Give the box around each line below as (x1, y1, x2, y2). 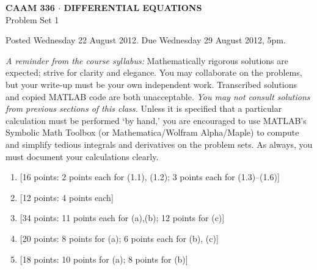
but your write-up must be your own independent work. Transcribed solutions (5, 78, 297, 90)
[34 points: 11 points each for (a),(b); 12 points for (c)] (20, 211, 225, 224)
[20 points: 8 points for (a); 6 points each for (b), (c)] (20, 232, 219, 244)
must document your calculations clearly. (5, 150, 159, 162)
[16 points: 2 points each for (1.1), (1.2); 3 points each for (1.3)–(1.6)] (20, 170, 280, 183)
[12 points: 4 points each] (20, 191, 114, 203)
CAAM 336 (5, 1, 55, 13)
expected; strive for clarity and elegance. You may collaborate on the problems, (5, 66, 302, 79)
